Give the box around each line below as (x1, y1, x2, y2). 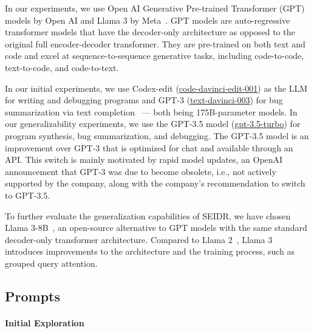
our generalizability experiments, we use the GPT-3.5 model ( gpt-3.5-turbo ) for (5, 117, 301, 130)
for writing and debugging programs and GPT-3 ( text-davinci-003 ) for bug (5, 94, 283, 106)
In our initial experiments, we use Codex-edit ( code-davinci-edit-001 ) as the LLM (5, 81, 308, 94)
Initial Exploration (5, 316, 84, 329)
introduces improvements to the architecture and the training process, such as (5, 245, 295, 258)
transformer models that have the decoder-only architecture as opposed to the (5, 26, 295, 38)
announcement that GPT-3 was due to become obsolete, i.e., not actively (5, 165, 276, 177)
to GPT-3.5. (5, 188, 50, 201)
